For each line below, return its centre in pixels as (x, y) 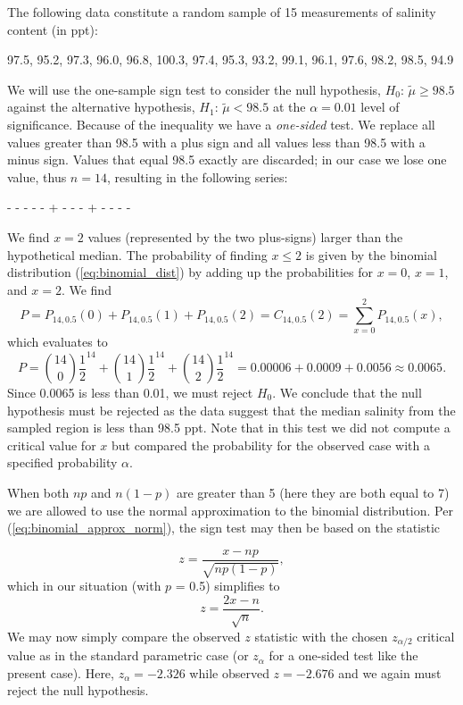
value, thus (37, 176)
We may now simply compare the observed (124, 636)
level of (380, 107)
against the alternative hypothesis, (101, 107)
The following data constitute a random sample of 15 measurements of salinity (222, 12)
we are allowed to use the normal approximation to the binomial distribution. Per (230, 510)
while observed (229, 672)
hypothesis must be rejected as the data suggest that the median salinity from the (231, 410)
